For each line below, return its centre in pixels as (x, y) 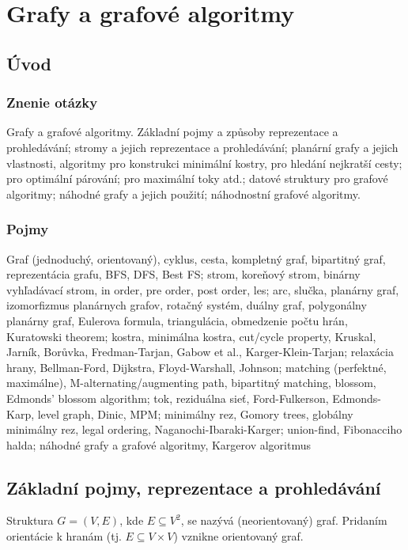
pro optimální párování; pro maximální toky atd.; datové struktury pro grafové (197, 178)
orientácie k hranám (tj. (64, 536)
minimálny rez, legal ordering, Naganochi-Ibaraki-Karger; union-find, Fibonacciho (204, 429)
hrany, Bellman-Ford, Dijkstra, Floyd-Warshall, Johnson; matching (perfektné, (196, 367)
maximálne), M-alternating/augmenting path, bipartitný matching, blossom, (191, 383)
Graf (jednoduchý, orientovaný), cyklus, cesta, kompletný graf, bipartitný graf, (196, 258)
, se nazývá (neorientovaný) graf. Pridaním (284, 520)
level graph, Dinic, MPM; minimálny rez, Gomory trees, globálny (195, 413)
